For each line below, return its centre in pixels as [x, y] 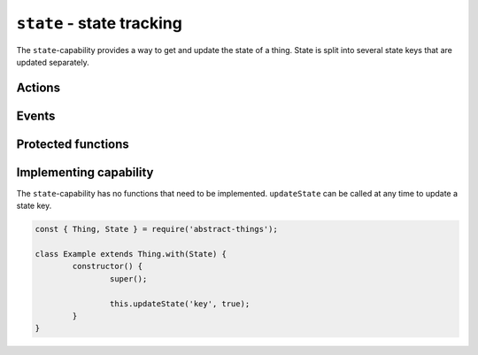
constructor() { [108, 266]
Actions [39, 87]
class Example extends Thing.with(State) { [131, 254]
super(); [128, 278]
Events [36, 116]
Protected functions [73, 144]
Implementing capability [85, 172]
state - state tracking [100, 23]
